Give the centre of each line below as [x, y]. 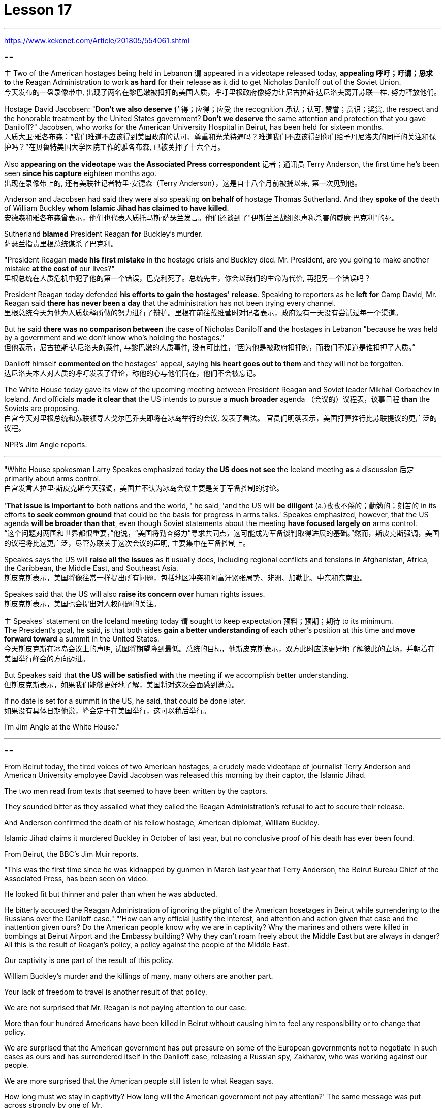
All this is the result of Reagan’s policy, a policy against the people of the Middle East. [147, 944]
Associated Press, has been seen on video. [76, 878]
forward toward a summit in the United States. [82, 638]
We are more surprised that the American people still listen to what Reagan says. [139, 1081]
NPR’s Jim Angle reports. [46, 444]
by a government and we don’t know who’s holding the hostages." [114, 337]
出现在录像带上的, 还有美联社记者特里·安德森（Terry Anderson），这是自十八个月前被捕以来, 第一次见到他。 [183, 183]
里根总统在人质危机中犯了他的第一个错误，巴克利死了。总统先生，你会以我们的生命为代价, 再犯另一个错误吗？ [187, 278]
